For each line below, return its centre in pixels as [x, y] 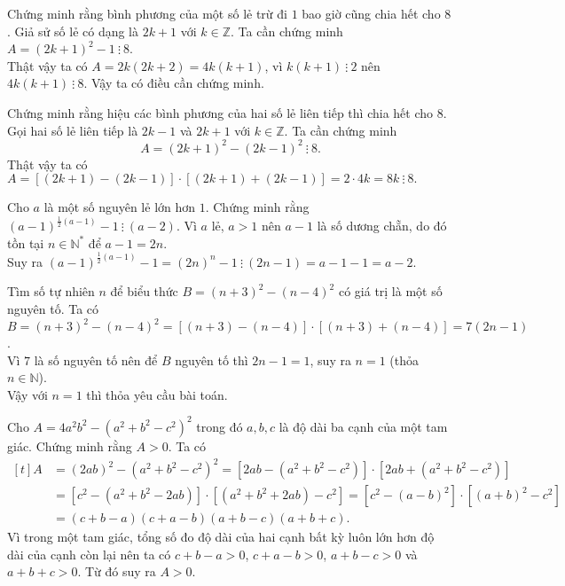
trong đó [220, 426]
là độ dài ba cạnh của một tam [363, 426]
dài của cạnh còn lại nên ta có [89, 554]
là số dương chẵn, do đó [382, 226]
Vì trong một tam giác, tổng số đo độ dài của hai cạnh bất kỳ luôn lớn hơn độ [221, 537]
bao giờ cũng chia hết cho [371, 13]
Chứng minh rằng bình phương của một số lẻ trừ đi [147, 13]
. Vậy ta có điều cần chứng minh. [174, 83]
